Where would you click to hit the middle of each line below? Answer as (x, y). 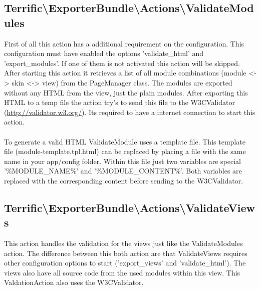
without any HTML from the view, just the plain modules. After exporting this (126, 92)
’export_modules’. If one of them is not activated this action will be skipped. (122, 63)
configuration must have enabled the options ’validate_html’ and (104, 53)
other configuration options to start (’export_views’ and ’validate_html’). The (125, 263)
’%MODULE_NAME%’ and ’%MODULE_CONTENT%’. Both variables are (123, 171)
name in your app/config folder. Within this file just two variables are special (122, 161)
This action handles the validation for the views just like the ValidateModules (123, 243)
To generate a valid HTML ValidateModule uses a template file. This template (125, 141)
